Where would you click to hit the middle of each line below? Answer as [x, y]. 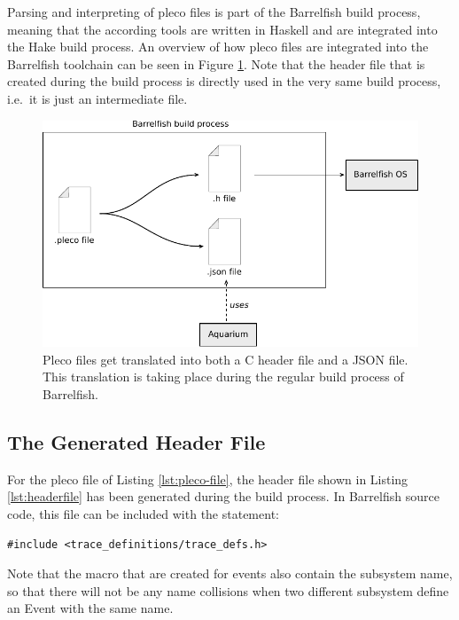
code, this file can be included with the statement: [143, 513]
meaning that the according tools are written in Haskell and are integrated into [222, 29]
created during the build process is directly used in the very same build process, [224, 81]
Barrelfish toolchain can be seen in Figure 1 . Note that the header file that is [216, 63]
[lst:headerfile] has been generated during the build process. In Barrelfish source [223, 496]
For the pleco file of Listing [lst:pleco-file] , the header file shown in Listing [208, 479]
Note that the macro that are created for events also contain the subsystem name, [230, 573]
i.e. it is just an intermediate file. [97, 98]
